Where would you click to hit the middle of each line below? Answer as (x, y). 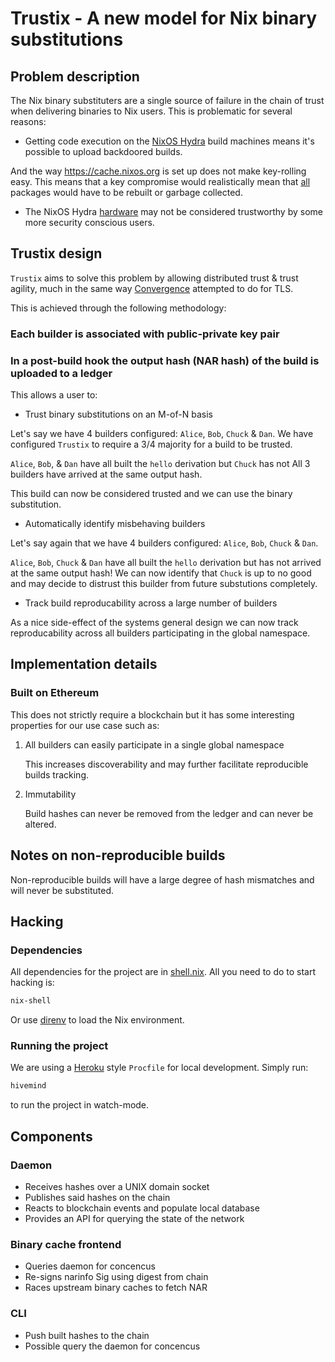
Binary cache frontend (66, 1244)
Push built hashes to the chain (87, 1335)
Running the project (59, 1046)
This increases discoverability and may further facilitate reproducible (166, 764)
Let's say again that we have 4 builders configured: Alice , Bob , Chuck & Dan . (164, 543)
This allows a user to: (54, 395)
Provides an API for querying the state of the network (134, 1218)
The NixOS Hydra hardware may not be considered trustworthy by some (173, 211)
